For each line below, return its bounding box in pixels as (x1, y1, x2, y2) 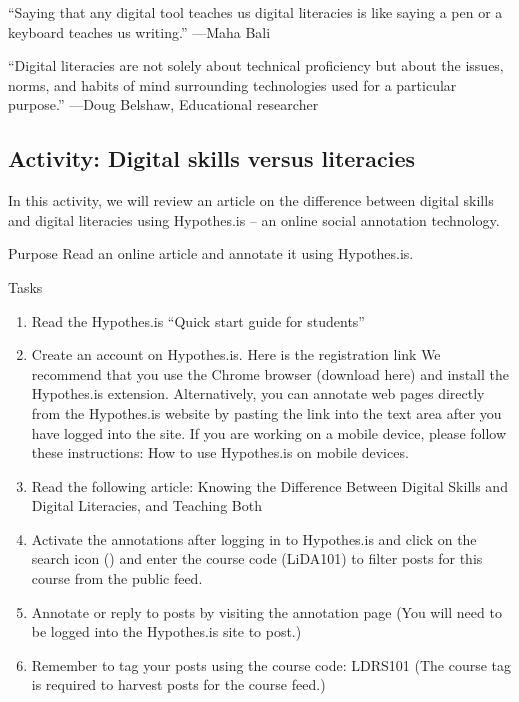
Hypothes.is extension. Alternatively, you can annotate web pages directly (31, 383, 485, 404)
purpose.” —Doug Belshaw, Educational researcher (8, 94, 319, 115)
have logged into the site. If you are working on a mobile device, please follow (31, 422, 507, 443)
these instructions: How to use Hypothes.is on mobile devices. (31, 442, 409, 463)
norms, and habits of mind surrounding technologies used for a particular (8, 74, 457, 95)
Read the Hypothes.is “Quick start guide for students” (31, 310, 365, 331)
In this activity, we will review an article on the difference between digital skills (8, 190, 494, 211)
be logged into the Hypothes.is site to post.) (31, 621, 302, 642)
